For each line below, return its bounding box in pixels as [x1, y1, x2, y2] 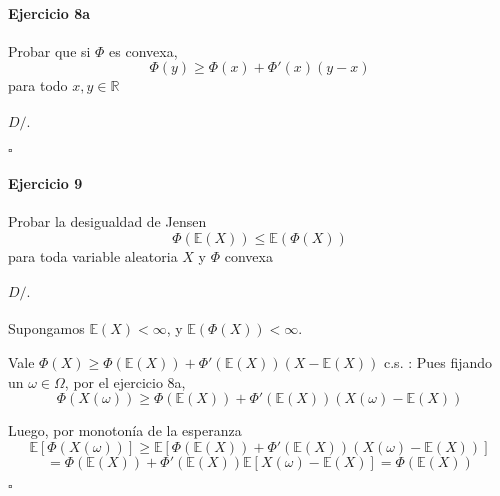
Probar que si [8, 40, 91, 61]
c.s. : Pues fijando [384, 351, 493, 372]
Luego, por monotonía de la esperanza [8, 420, 242, 441]
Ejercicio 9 [8, 172, 83, 193]
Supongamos [8, 318, 85, 339]
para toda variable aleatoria [8, 245, 178, 266]
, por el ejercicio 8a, [64, 371, 186, 392]
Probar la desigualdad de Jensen [8, 210, 207, 231]
